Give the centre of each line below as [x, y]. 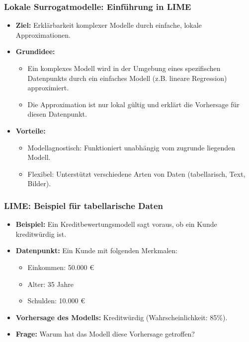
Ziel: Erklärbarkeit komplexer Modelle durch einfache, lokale [109, 25]
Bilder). [39, 183]
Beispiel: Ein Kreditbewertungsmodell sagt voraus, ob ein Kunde [116, 224]
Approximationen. [43, 34]
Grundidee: [35, 51]
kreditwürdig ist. [41, 234]
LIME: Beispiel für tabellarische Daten [83, 205]
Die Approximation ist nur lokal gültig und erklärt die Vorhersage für [133, 104]
